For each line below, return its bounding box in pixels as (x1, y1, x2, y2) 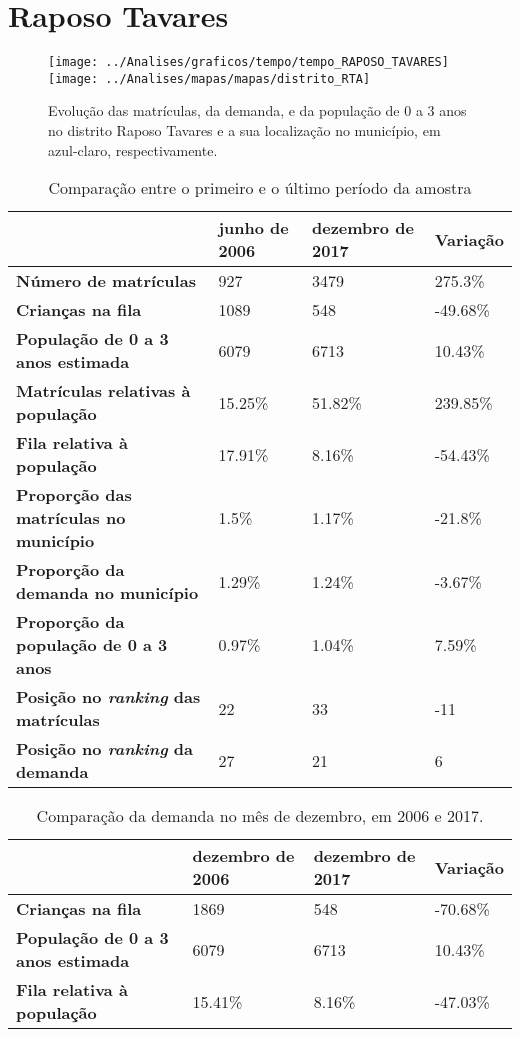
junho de (218, 216, 289, 240)
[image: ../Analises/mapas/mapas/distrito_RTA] (48, 71, 371, 86)
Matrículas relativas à (16, 379, 191, 403)
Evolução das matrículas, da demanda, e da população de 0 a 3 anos (48, 100, 467, 121)
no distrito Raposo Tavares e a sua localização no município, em (48, 120, 441, 141)
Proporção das (16, 483, 132, 507)
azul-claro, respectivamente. (48, 139, 218, 160)
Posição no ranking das (16, 685, 201, 709)
